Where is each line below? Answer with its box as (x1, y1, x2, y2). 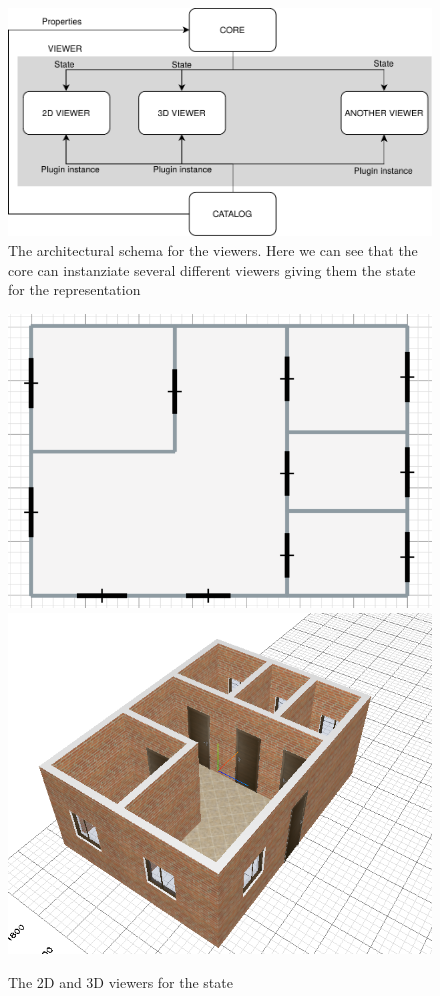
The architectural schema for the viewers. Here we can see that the (8, 240, 418, 261)
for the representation (8, 279, 141, 300)
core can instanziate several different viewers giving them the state (8, 259, 416, 280)
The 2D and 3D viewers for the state (8, 972, 233, 993)
